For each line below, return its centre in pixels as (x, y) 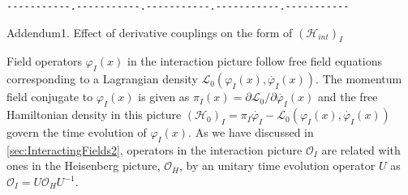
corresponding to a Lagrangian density (102, 79)
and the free (348, 97)
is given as (164, 97)
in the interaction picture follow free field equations (255, 61)
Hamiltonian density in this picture (94, 114)
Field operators (44, 61)
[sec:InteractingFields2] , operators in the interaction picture (155, 149)
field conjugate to (50, 97)
